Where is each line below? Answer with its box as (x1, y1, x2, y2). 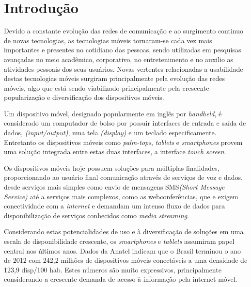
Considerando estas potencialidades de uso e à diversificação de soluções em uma (4, 226, 244, 237)
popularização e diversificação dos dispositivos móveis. (4, 92, 164, 102)
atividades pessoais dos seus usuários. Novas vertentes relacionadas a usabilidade (4, 64, 243, 74)
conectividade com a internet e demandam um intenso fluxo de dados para (4, 201, 225, 211)
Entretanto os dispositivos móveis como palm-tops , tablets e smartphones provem (4, 137, 243, 147)
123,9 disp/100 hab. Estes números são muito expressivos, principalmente (4, 264, 221, 274)
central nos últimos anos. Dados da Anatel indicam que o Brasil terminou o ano (4, 245, 241, 255)
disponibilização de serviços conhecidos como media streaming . (4, 210, 189, 220)
